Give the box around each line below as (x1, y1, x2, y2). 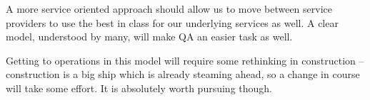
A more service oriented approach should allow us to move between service (6, 1, 332, 16)
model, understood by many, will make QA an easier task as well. (6, 29, 293, 44)
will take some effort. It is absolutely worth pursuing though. (6, 80, 272, 95)
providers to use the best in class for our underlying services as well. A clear (6, 15, 339, 30)
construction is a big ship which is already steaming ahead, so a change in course (6, 67, 360, 82)
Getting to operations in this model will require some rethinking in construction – (6, 52, 364, 67)
